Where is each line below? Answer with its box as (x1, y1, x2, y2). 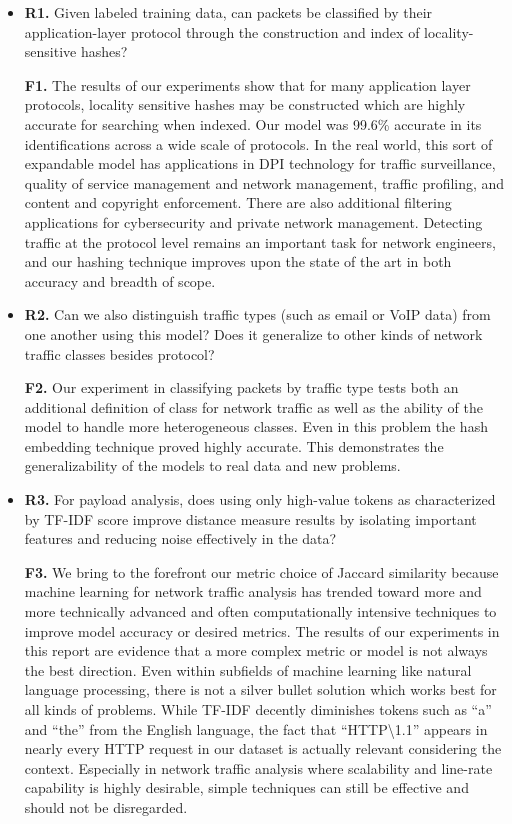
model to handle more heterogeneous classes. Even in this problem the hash (24, 416, 488, 437)
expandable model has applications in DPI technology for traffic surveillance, (24, 153, 496, 174)
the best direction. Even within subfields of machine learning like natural (24, 659, 472, 680)
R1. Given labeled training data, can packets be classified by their (24, 2, 433, 22)
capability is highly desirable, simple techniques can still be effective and (24, 777, 469, 798)
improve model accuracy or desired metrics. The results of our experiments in (24, 620, 500, 641)
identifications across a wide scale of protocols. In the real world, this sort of (24, 133, 493, 154)
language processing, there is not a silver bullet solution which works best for (24, 679, 497, 700)
